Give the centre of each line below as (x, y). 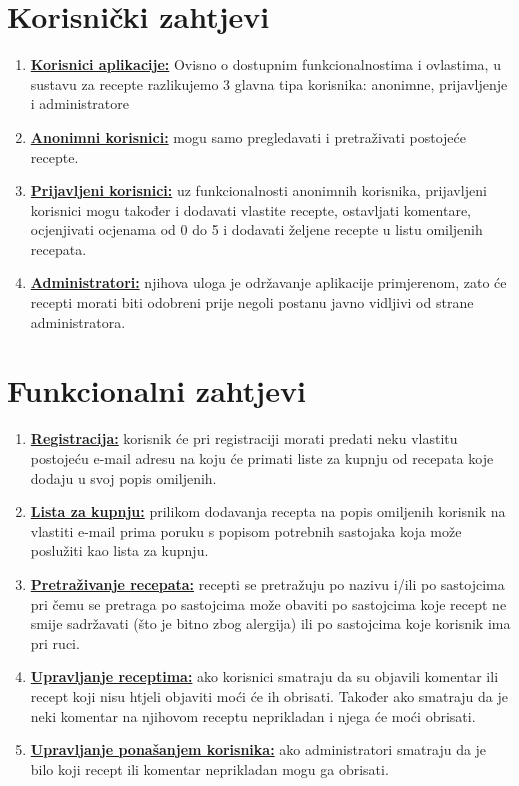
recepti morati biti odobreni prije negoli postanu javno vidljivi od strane (252, 302)
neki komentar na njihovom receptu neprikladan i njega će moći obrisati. (253, 715)
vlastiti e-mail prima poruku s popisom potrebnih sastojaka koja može (246, 530)
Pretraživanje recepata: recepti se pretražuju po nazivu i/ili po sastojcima (267, 583)
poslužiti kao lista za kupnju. (119, 550)
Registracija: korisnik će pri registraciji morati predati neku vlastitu (244, 438)
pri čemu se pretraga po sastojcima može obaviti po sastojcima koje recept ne (268, 603)
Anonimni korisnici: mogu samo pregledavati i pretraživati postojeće (248, 136)
